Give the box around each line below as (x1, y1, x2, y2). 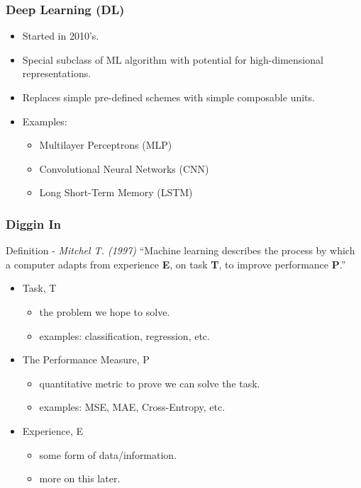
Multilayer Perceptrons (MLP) (39, 137, 172, 152)
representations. (22, 66, 91, 81)
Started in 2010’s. (22, 28, 99, 43)
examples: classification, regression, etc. (39, 328, 210, 343)
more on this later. (39, 471, 121, 486)
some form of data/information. (39, 447, 177, 462)
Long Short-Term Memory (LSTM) (39, 185, 193, 200)
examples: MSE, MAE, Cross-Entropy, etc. (39, 399, 226, 414)
